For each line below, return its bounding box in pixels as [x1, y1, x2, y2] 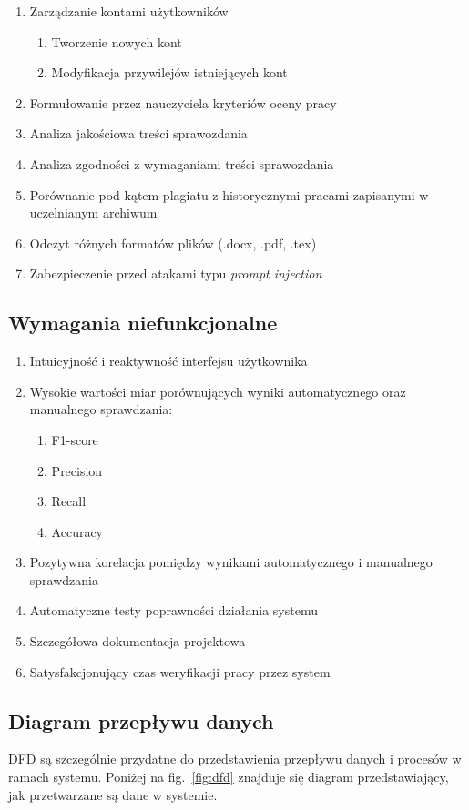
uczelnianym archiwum [29, 203, 158, 222]
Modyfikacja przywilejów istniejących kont [51, 63, 288, 82]
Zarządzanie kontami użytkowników [29, 2, 229, 20]
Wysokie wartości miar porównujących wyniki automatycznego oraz [29, 381, 406, 400]
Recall [51, 491, 87, 511]
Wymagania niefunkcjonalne [8, 309, 278, 337]
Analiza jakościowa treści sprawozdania [29, 124, 248, 143]
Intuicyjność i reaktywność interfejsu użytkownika [29, 351, 308, 370]
